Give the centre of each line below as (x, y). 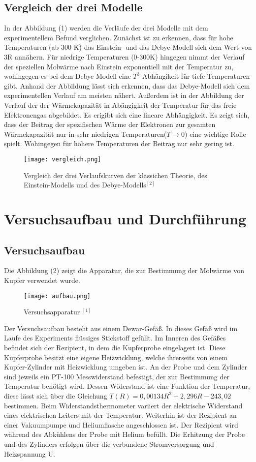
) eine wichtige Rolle (215, 134)
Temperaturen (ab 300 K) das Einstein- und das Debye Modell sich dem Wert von (128, 47)
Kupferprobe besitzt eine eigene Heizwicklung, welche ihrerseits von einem (116, 357)
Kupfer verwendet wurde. (42, 280)
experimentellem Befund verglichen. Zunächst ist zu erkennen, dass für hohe (119, 37)
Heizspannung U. (30, 453)
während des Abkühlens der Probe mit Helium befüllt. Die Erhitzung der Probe (125, 434)
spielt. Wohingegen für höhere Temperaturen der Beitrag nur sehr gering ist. (119, 143)
